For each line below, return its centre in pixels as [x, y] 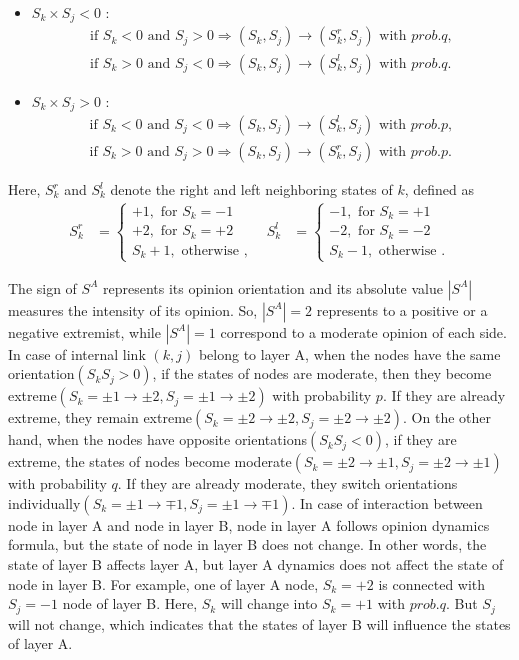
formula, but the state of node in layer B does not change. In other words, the [247, 544]
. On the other [447, 417]
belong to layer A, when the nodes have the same [349, 353]
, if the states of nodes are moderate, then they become [322, 373]
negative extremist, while [84, 331]
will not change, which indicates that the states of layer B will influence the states [259, 623]
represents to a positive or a [402, 309]
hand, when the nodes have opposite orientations [157, 439]
